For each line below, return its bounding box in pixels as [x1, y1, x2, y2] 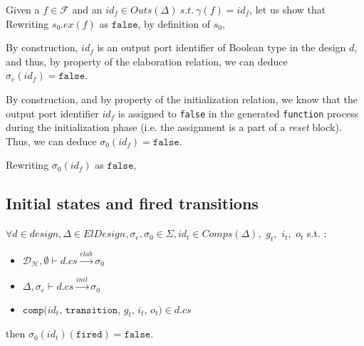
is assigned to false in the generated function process [118, 105, 359, 120]
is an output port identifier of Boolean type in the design [97, 40, 346, 55]
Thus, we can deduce [6, 133, 97, 148]
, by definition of [137, 16, 211, 31]
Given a [6, 2, 40, 16]
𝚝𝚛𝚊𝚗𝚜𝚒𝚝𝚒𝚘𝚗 [65, 305, 118, 315]
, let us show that [249, 2, 326, 16]
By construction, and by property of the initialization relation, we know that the [6, 91, 358, 106]
